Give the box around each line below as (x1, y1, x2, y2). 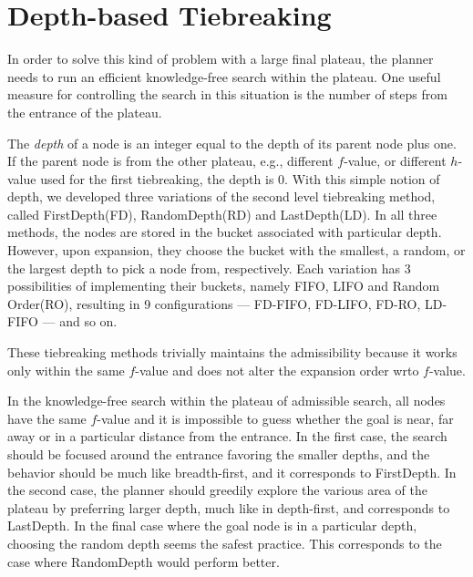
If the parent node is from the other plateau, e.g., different (7, 151, 334, 170)
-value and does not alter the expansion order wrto (135, 360, 419, 379)
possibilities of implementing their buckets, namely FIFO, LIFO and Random (7, 276, 440, 295)
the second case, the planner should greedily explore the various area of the (7, 480, 427, 500)
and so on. (59, 312, 118, 331)
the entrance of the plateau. (7, 102, 162, 121)
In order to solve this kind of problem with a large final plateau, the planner (7, 49, 434, 68)
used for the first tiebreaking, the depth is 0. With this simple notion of (40, 169, 440, 188)
